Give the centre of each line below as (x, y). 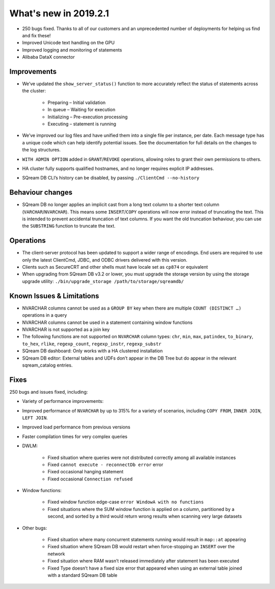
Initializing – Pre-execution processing (88, 117)
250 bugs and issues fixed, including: (49, 392)
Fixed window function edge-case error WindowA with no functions (126, 502)
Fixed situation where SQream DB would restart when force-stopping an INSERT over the (141, 547)
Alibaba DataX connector (48, 57)
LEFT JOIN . (35, 418)
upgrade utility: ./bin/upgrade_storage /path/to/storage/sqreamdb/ (103, 281)
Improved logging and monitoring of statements (72, 50)
